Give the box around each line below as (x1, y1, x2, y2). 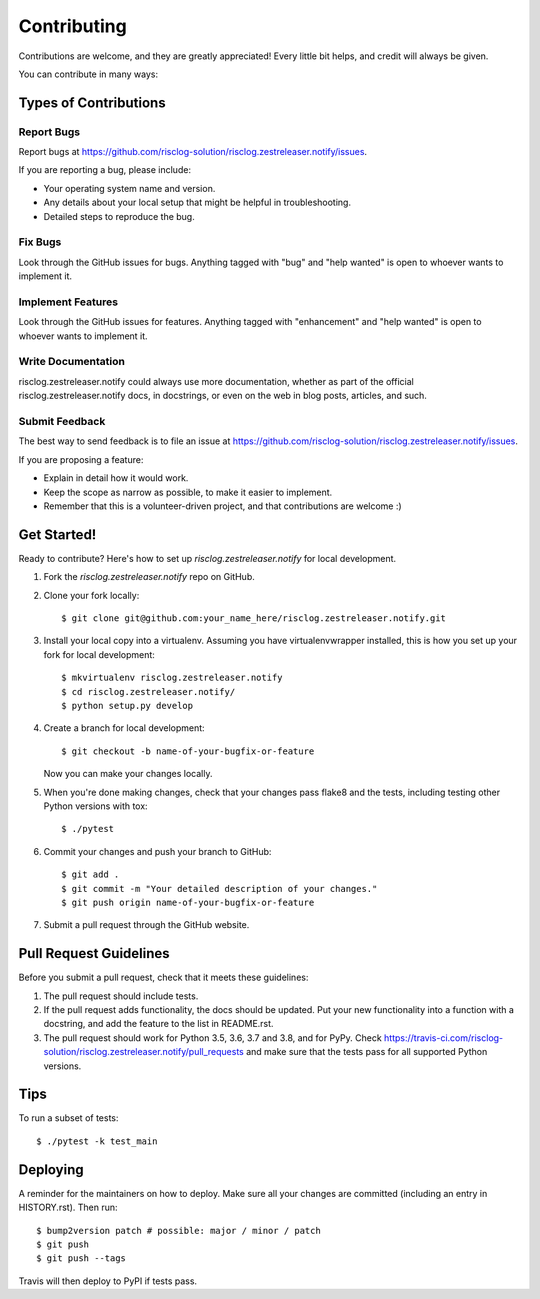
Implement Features (18, 295, 119, 309)
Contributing (18, 15, 127, 37)
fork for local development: (43, 648, 155, 660)
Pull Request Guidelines (18, 945, 170, 962)
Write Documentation (18, 355, 125, 369)
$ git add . (61, 869, 120, 880)
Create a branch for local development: (43, 722, 205, 734)
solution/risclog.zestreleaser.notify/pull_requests (43, 1046, 244, 1058)
